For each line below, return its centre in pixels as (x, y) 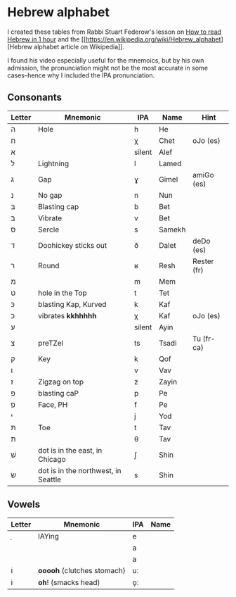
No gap (50, 195)
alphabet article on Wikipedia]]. (79, 46)
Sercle (49, 230)
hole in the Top (63, 293)
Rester (203, 261)
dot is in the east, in (70, 450)
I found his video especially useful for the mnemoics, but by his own (106, 60)
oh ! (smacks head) (69, 582)
